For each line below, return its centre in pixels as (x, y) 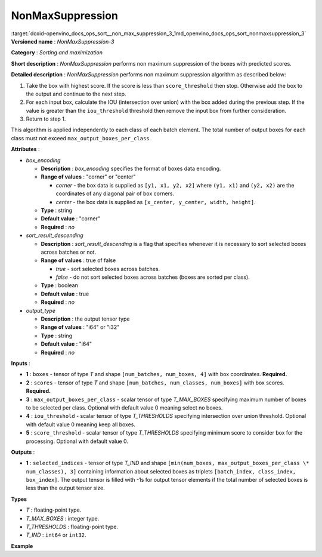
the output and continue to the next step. (76, 94)
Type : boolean (60, 285)
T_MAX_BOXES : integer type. (63, 518)
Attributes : (25, 149)
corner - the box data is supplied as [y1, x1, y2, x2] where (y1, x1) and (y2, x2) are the (175, 185)
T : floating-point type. (54, 510)
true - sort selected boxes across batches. (108, 269)
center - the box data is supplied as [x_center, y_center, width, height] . (156, 202)
